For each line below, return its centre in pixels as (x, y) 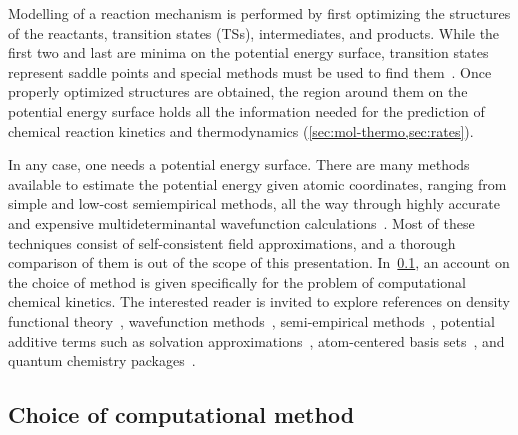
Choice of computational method (181, 414)
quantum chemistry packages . (102, 360)
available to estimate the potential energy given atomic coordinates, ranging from (257, 183)
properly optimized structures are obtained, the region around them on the (238, 91)
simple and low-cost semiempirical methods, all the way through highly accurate (254, 203)
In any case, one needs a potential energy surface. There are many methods (239, 164)
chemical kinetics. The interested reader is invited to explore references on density (259, 301)
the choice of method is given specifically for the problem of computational (237, 281)
